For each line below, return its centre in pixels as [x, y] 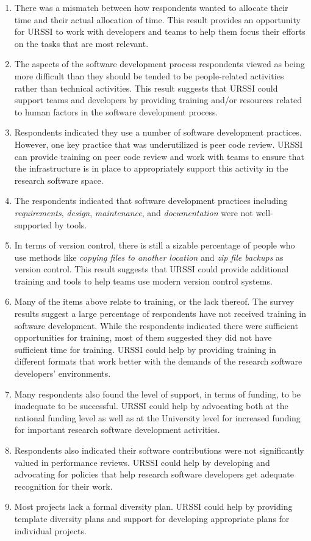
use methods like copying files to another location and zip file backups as [149, 257]
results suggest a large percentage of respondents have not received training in [160, 314]
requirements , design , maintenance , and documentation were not [134, 212]
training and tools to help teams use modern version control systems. [143, 281]
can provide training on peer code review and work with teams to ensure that [159, 156]
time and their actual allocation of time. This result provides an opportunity [157, 19]
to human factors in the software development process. [116, 111]
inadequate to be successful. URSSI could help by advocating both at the [151, 406]
